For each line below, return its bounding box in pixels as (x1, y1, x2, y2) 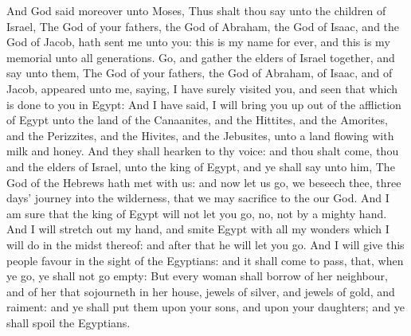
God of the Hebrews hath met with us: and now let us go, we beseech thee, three (6, 174, 401, 190)
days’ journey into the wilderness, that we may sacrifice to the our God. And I (6, 189, 389, 206)
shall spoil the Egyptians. (6, 314, 131, 330)
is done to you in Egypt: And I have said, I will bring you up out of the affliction (6, 96, 401, 112)
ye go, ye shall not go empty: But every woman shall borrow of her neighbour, (6, 268, 388, 284)
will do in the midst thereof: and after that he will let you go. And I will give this (6, 236, 405, 252)
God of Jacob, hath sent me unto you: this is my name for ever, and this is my (6, 33, 390, 50)
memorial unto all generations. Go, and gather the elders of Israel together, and (6, 49, 395, 65)
